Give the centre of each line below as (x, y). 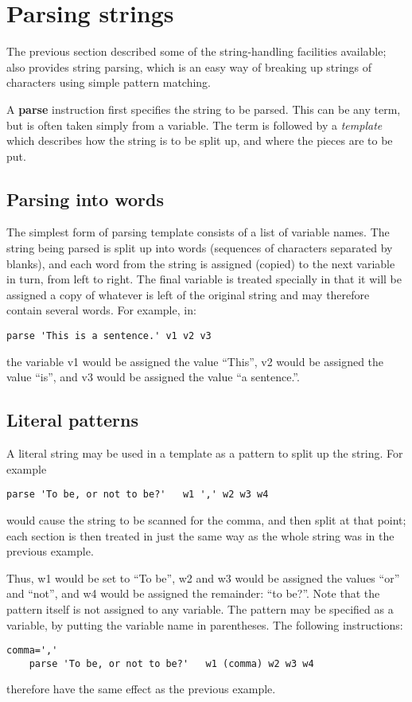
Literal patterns (73, 420)
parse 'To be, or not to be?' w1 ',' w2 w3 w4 (138, 495)
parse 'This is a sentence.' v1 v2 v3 (109, 336)
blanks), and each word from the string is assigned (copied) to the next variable (201, 263)
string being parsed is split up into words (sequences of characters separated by (200, 248)
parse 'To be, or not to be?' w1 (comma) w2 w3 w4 (171, 663)
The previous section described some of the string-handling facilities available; (196, 51)
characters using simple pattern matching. (109, 82)
